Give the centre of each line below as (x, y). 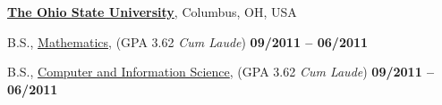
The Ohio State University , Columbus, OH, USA (152, 12)
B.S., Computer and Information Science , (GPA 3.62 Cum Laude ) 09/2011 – (221, 72)
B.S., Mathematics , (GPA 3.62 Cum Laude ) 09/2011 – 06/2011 (188, 41)
